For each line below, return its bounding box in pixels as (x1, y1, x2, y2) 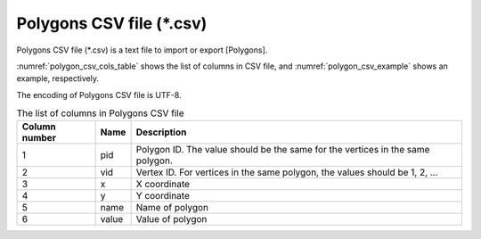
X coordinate (135, 178, 191, 191)
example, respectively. (16, 73, 100, 84)
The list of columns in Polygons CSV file (16, 107, 184, 119)
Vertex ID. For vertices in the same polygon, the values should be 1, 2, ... (135, 166, 438, 178)
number (21, 132, 57, 144)
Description (135, 126, 187, 138)
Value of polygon (135, 213, 208, 226)
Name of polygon (135, 202, 209, 214)
